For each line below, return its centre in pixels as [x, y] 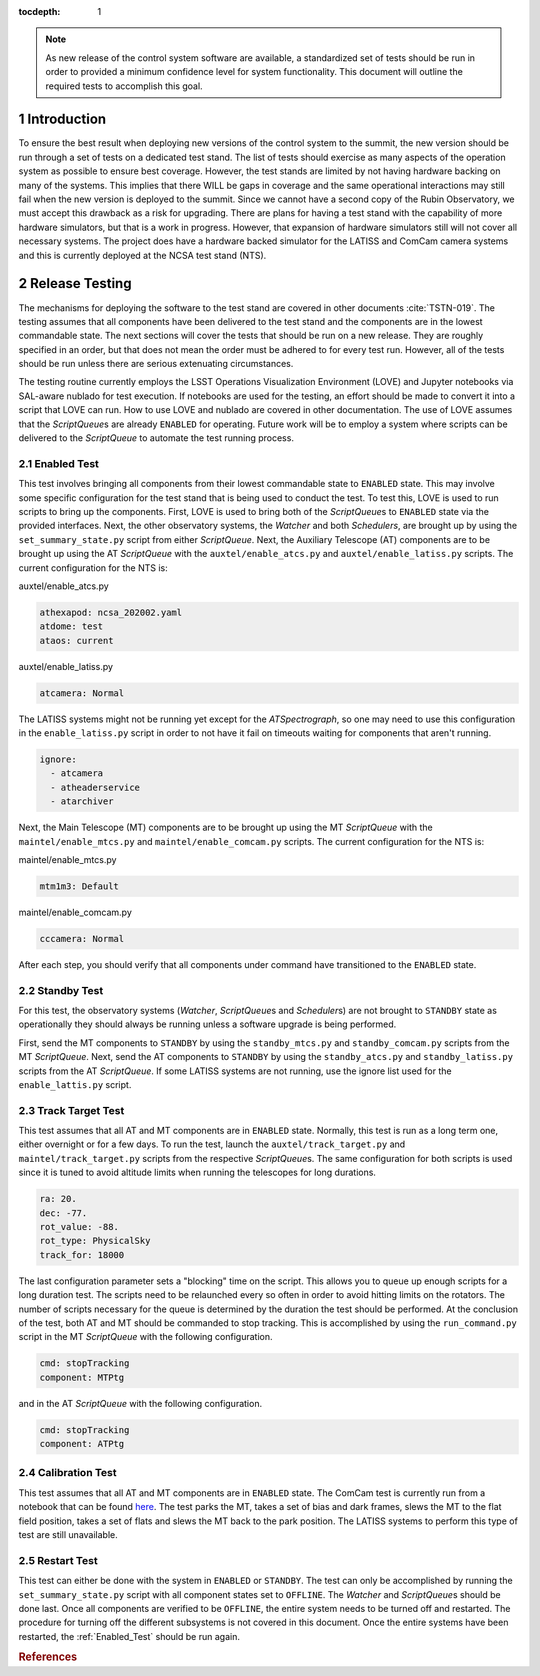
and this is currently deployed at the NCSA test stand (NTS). [142, 255]
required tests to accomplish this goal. [124, 86]
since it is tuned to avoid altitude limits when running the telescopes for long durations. [197, 1172]
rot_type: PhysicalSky [95, 1241]
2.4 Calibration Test [67, 1473]
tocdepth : [39, 11]
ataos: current [76, 640]
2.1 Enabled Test [59, 463]
